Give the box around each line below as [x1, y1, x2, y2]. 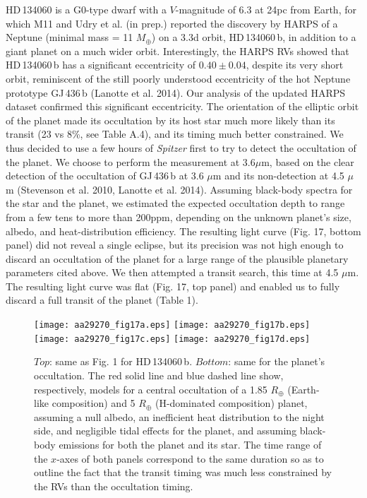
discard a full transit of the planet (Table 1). [6, 292, 198, 307]
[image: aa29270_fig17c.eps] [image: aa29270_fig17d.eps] [34, 333, 311, 344]
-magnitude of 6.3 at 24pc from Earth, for [175, 2, 356, 16]
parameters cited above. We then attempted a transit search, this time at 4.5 [6, 265, 339, 280]
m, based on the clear [261, 154, 354, 169]
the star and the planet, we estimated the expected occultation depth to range [6, 196, 345, 211]
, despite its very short [246, 57, 344, 72]
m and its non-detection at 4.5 [212, 168, 344, 183]
